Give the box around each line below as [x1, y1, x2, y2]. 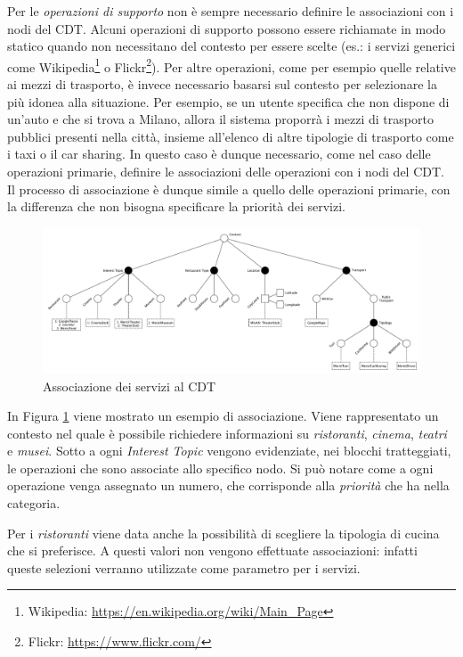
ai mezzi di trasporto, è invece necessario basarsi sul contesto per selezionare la [7, 75, 437, 94]
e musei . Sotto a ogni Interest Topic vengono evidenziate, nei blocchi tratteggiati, [7, 441, 451, 460]
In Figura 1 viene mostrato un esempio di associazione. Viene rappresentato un [7, 407, 439, 425]
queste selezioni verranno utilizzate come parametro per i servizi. [7, 558, 361, 577]
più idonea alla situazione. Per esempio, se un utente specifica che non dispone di [7, 92, 450, 111]
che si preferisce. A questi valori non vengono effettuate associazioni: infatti [7, 541, 418, 560]
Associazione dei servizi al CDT [43, 376, 216, 395]
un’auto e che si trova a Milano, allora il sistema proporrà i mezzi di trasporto [7, 110, 434, 128]
